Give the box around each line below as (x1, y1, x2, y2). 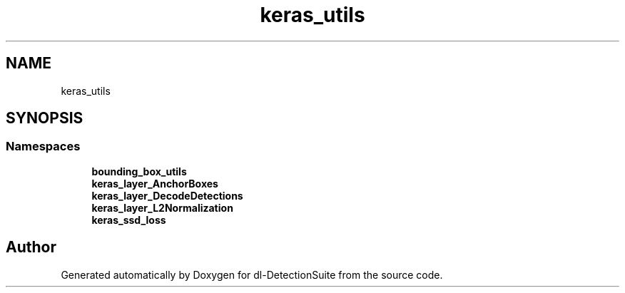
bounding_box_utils (91, 165, 187, 178)
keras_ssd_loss (91, 213, 166, 226)
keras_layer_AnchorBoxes (91, 177, 218, 190)
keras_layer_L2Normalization (91, 201, 233, 214)
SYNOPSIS (6, 109, 83, 128)
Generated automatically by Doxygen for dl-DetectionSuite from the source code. (61, 268, 443, 281)
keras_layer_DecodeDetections (91, 189, 243, 202)
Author (6, 238, 56, 257)
